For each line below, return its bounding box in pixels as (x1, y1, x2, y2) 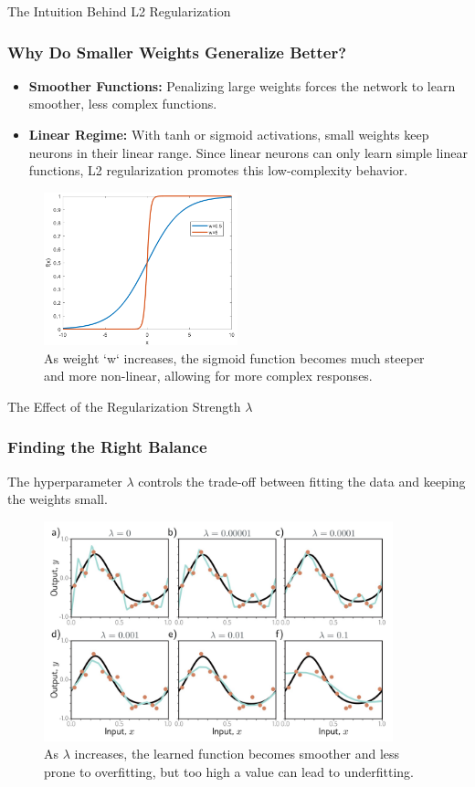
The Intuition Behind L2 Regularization (7, 2, 231, 20)
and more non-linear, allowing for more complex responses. (44, 366, 373, 385)
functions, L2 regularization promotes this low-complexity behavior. (28, 161, 408, 180)
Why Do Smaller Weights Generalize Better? (7, 40, 347, 63)
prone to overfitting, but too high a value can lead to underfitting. (44, 761, 415, 781)
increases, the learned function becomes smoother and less (74, 744, 400, 763)
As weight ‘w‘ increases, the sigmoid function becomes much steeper (44, 348, 425, 367)
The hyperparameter (7, 471, 122, 490)
